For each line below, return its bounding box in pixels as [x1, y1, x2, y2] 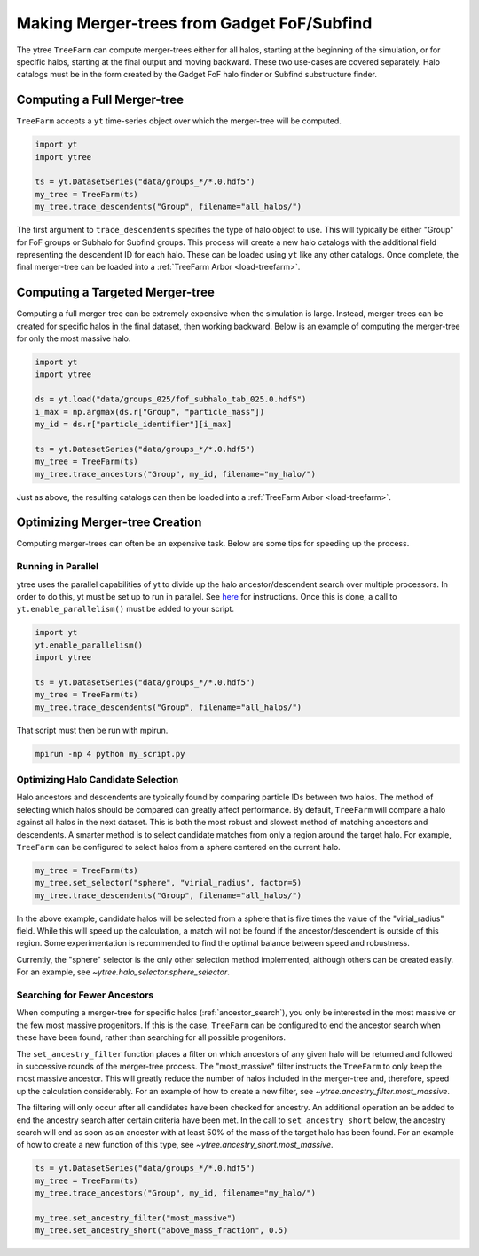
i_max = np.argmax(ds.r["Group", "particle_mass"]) [35, 407, 265, 417]
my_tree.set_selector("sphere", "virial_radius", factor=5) [35, 878, 302, 888]
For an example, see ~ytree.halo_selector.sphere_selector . [16, 966, 230, 977]
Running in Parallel [16, 560, 99, 573]
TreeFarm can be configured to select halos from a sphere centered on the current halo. [16, 841, 341, 852]
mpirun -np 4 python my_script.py [35, 749, 185, 759]
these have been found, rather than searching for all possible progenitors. [16, 1032, 286, 1043]
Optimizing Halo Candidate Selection [16, 773, 179, 785]
